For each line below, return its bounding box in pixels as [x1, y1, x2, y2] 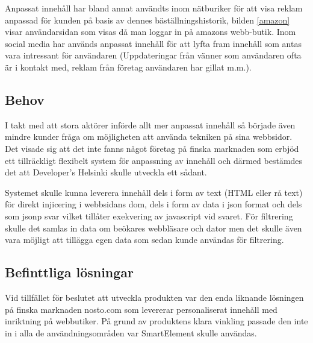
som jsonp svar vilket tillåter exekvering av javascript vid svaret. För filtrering [5, 209, 293, 222]
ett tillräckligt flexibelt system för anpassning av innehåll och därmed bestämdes [5, 154, 303, 166]
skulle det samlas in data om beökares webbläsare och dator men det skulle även [5, 221, 302, 234]
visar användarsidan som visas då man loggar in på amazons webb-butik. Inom [5, 25, 296, 38]
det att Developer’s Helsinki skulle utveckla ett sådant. [5, 166, 207, 178]
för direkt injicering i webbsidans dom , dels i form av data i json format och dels [5, 198, 302, 210]
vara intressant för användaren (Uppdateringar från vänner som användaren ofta [5, 49, 302, 61]
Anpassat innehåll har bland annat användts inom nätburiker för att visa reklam [5, 2, 303, 14]
